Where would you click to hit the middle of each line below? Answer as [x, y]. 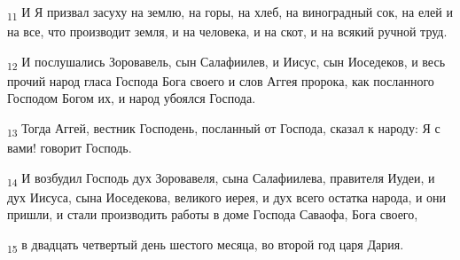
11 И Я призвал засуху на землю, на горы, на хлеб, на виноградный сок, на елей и [230, 13]
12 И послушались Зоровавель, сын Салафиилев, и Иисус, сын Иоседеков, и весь [226, 62]
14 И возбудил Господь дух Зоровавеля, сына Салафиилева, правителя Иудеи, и [221, 178]
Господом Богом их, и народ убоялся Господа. [132, 98]
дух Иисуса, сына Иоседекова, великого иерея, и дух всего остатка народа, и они [227, 197]
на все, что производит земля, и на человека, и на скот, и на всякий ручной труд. [227, 32]
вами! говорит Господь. [70, 148]
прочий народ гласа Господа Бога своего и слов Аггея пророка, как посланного [221, 80]
